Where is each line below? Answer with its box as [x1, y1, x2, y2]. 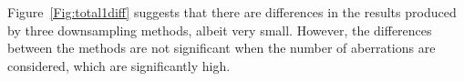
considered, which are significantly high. [7, 56, 231, 75]
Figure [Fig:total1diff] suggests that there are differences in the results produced [7, 3, 457, 21]
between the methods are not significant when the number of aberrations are [7, 38, 436, 57]
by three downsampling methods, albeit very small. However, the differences [7, 20, 432, 39]
